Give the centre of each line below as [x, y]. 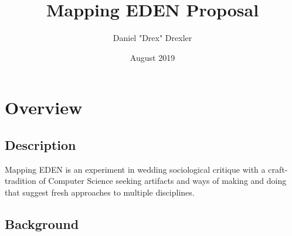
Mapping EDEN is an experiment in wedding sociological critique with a [135, 169]
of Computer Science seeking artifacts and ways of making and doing [163, 181]
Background [42, 223]
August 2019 [152, 57]
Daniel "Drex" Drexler [152, 38]
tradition [21, 181]
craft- [278, 169]
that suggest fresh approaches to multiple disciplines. [100, 192]
